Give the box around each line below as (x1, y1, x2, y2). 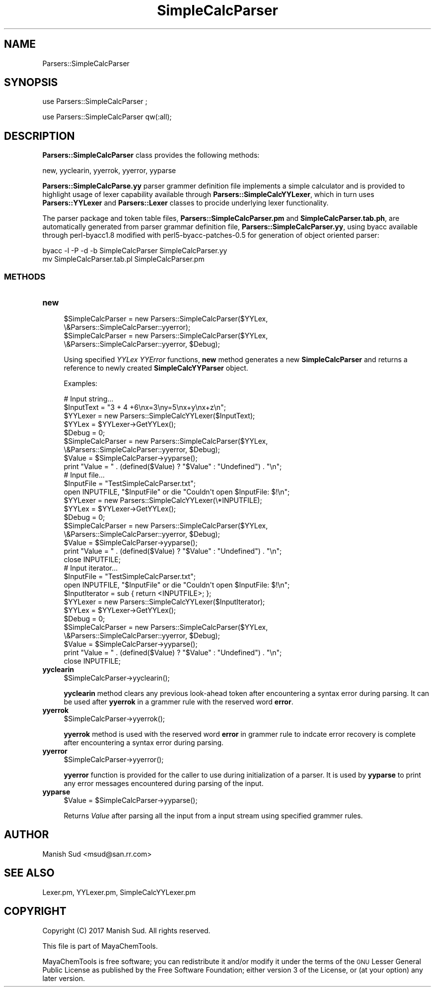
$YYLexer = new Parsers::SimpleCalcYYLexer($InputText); (64, 411, 255, 420)
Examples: (64, 379, 98, 388)
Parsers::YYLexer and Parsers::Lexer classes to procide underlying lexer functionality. (42, 198, 329, 207)
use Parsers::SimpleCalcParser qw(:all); (42, 112, 172, 121)
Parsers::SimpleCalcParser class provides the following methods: (42, 151, 260, 160)
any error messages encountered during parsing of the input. (64, 779, 264, 788)
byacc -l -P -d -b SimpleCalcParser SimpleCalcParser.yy (42, 246, 227, 255)
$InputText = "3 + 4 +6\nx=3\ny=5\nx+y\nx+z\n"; (64, 403, 226, 412)
